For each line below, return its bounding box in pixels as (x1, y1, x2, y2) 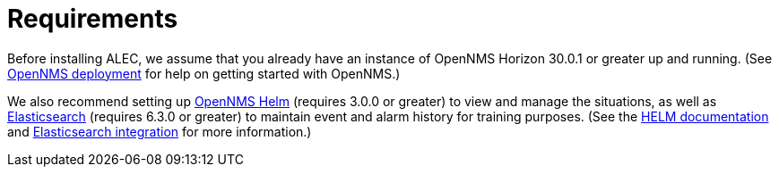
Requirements (7, 4, 178, 34)
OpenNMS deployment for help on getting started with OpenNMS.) (7, 65, 401, 81)
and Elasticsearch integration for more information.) (7, 123, 312, 139)
